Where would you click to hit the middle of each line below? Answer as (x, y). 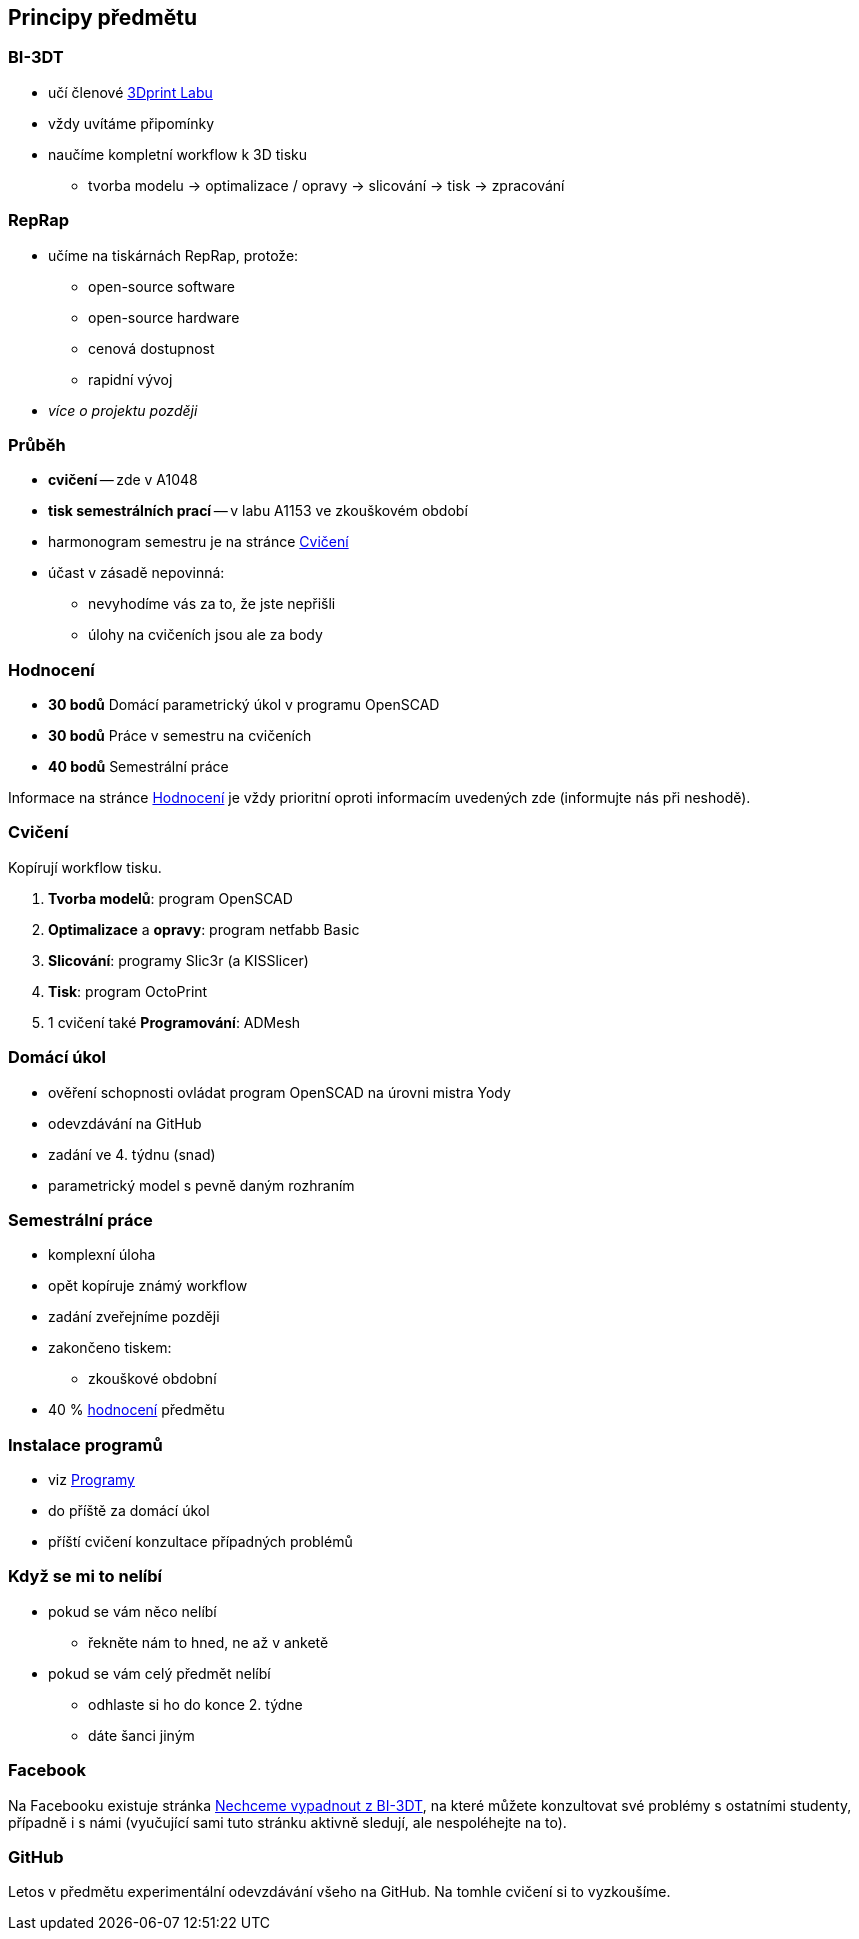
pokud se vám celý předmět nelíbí (159, 1673)
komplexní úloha (102, 1255)
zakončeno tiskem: (110, 1348)
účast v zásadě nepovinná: (136, 573)
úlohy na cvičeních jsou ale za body (205, 635)
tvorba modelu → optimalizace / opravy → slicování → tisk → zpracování (326, 185)
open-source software (161, 286)
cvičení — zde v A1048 (123, 480)
